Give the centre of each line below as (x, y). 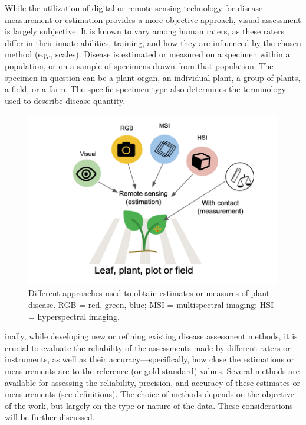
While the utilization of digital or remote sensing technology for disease (134, 8)
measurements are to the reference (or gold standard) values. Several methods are (152, 370)
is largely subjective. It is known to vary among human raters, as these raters (145, 31)
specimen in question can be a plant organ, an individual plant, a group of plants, (153, 77)
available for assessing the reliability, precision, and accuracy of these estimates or (152, 382)
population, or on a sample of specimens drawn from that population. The (139, 65)
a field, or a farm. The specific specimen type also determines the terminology (145, 89)
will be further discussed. (50, 417)
